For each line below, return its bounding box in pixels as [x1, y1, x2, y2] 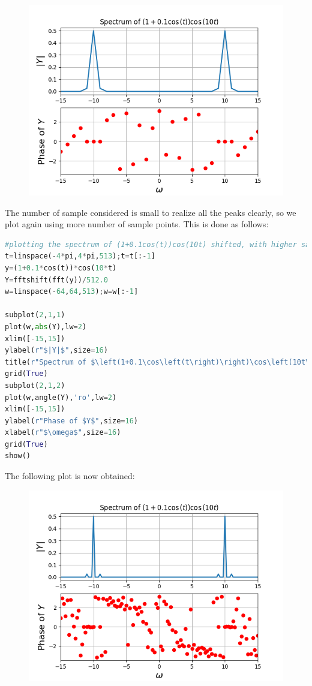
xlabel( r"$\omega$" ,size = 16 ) [5, 428, 121, 437]
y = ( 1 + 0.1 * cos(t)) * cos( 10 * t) [5, 263, 117, 272]
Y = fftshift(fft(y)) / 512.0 [5, 275, 108, 284]
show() [5, 452, 31, 461]
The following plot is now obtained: [5, 470, 135, 482]
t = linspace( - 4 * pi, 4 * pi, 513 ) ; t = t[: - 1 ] [5, 252, 155, 261]
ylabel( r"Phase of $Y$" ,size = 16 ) [5, 416, 138, 425]
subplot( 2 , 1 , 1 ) [5, 311, 65, 320]
